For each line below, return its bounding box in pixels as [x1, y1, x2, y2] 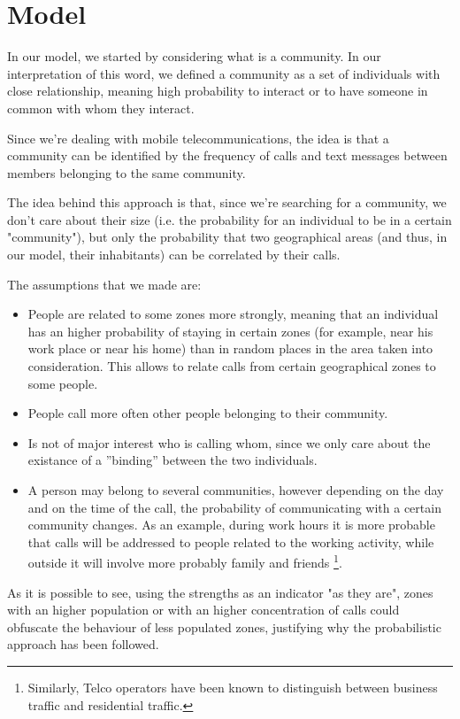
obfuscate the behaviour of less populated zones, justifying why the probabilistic [7, 617, 441, 636]
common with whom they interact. [7, 98, 195, 117]
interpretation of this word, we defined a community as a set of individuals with [7, 64, 441, 82]
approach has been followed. [7, 635, 159, 653]
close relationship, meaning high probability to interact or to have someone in [7, 81, 428, 100]
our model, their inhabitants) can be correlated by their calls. [7, 245, 341, 264]
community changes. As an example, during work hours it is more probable [27, 515, 435, 534]
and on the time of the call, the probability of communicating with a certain [27, 498, 441, 516]
